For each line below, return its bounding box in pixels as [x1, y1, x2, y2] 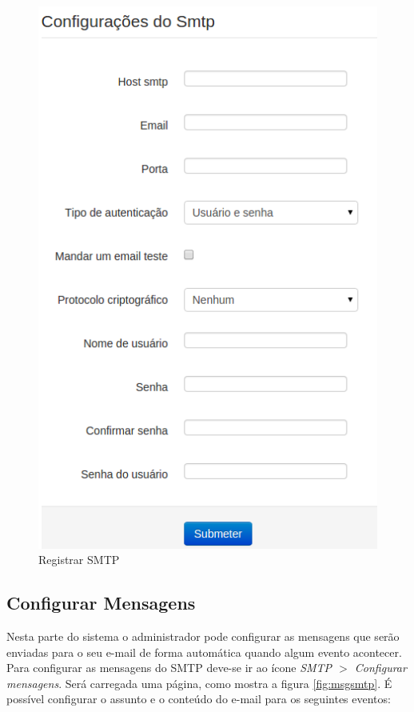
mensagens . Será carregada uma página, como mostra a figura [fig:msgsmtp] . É [6, 674, 392, 691]
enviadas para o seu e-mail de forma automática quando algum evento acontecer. [6, 643, 402, 660]
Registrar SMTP [38, 551, 120, 568]
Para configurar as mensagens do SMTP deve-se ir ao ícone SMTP [6, 659, 332, 676]
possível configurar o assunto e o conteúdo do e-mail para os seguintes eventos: [6, 690, 391, 707]
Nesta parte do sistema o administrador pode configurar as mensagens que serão [6, 627, 400, 644]
